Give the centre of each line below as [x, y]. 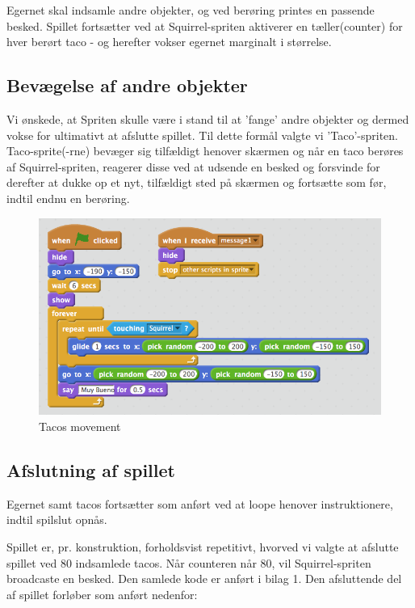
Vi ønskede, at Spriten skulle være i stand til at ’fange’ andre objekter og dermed [208, 118]
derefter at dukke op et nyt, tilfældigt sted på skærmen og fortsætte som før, [197, 182]
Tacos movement [80, 426]
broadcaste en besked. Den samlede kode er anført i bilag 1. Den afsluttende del [204, 578]
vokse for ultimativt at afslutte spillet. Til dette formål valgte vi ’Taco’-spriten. [202, 135]
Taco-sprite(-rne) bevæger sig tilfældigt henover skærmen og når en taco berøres [205, 151]
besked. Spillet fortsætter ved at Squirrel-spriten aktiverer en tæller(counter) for [205, 25]
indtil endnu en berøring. [68, 198]
